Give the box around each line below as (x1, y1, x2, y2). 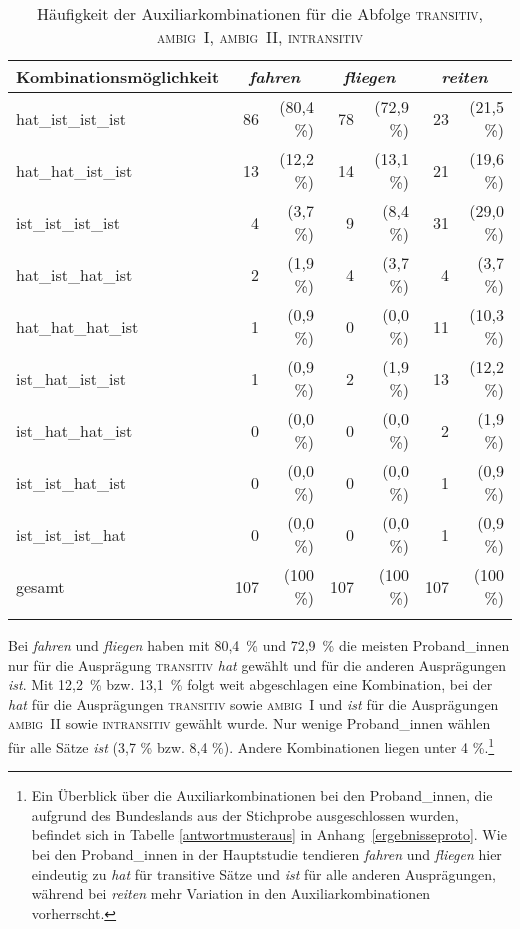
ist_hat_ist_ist (16, 366, 127, 390)
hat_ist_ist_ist (16, 106, 127, 130)
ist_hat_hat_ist (16, 418, 133, 442)
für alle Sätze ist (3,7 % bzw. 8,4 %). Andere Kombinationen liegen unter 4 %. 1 (8, 733, 495, 757)
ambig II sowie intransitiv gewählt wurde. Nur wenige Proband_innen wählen (8, 713, 491, 734)
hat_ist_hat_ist (16, 262, 133, 286)
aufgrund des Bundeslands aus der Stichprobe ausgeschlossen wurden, (31, 804, 459, 825)
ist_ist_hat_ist (16, 470, 127, 494)
